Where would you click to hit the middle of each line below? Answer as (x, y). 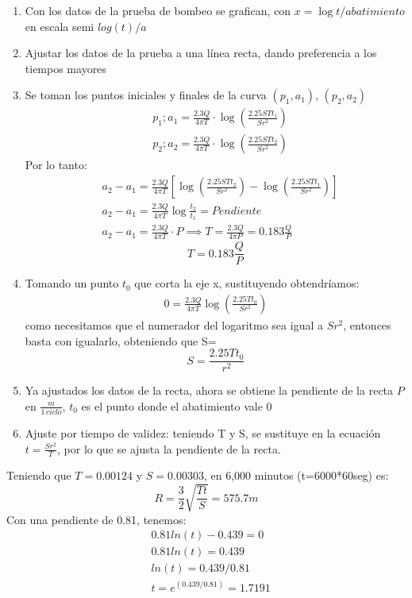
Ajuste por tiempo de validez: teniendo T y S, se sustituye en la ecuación (203, 433)
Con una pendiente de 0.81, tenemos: (96, 519)
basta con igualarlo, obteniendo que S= (121, 340)
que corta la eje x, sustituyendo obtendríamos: (247, 283)
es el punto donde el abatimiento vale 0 (177, 405)
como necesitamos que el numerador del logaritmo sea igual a (174, 324)
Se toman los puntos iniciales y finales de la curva (146, 95)
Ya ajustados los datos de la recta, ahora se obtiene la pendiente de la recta (209, 390)
